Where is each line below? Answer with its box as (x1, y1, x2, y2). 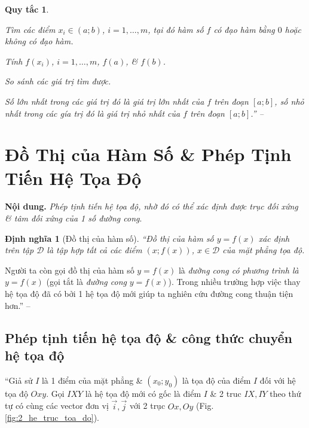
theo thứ (270, 387, 301, 399)
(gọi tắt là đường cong (46, 275, 127, 288)
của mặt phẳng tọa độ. (222, 244, 305, 256)
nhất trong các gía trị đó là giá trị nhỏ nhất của (5, 107, 180, 119)
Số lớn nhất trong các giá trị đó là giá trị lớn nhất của (5, 95, 204, 107)
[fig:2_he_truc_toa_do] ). (5, 411, 99, 424)
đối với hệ (259, 374, 296, 386)
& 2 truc (210, 387, 241, 399)
